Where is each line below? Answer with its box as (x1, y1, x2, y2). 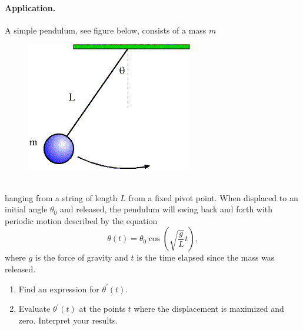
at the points (79, 302, 126, 315)
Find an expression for (18, 282, 99, 295)
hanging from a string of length (5, 191, 118, 204)
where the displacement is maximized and (134, 302, 284, 315)
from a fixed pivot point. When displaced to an (128, 191, 298, 204)
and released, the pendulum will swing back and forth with (59, 203, 273, 215)
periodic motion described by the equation (5, 214, 158, 226)
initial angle (5, 203, 48, 215)
